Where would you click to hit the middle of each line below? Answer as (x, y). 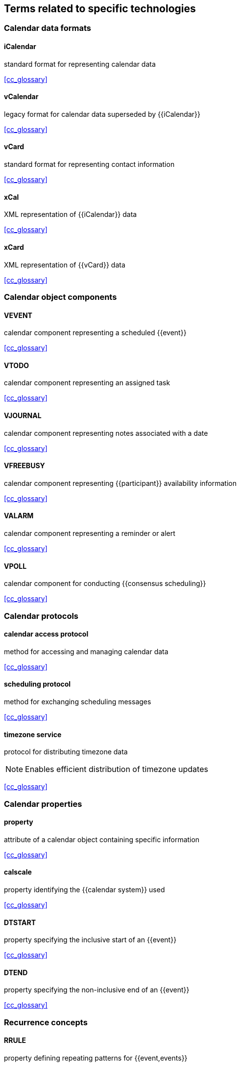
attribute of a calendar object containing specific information (102, 839)
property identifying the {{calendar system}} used (84, 890)
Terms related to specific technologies (100, 9)
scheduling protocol (37, 684)
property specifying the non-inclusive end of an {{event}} (97, 990)
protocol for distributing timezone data (66, 752)
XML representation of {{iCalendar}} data (71, 214)
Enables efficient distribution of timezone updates (117, 769)
